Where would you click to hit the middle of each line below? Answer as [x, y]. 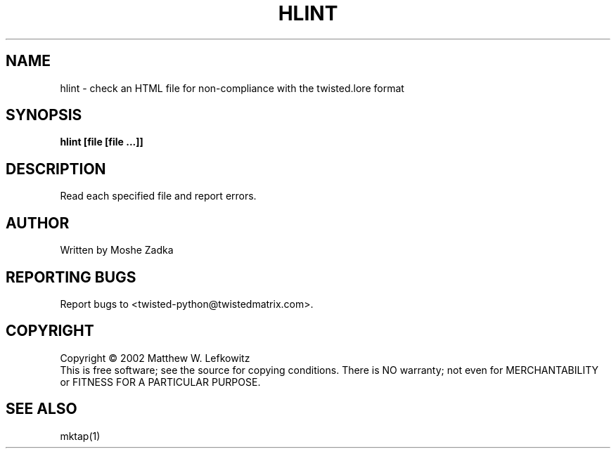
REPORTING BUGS [71, 277]
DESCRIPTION [56, 169]
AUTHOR [38, 223]
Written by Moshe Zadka [117, 250]
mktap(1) [80, 436]
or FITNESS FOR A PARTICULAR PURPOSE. [160, 382]
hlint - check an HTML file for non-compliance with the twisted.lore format [232, 88]
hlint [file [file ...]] [102, 142]
